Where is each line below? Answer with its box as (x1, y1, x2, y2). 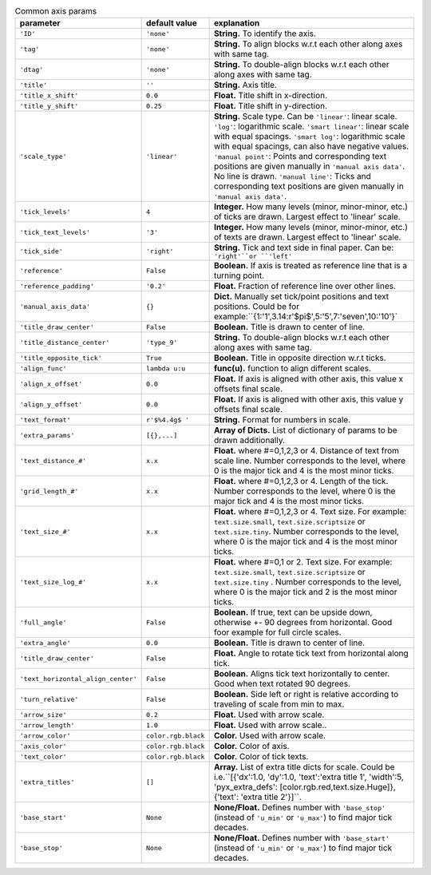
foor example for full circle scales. (213, 627, 342, 638)
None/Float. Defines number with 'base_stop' (213, 802, 386, 814)
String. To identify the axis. (213, 28, 317, 39)
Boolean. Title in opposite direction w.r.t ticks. (213, 352, 386, 363)
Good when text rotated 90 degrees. (213, 679, 351, 690)
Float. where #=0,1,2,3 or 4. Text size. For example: (213, 506, 407, 517)
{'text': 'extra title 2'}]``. (213, 791, 302, 802)
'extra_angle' (19, 639, 71, 647)
